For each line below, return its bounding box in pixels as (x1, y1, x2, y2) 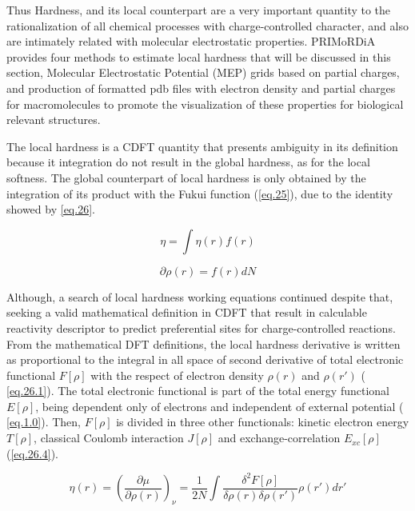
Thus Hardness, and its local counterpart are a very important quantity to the (6, 2, 391, 18)
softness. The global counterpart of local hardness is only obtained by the (6, 169, 366, 186)
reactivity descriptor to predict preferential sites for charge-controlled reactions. (6, 319, 396, 336)
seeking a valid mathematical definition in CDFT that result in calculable (6, 304, 367, 321)
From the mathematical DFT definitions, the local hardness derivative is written (6, 335, 401, 352)
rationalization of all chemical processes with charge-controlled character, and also (6, 17, 409, 34)
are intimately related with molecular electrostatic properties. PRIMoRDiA (6, 33, 376, 50)
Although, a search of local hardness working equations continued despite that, (6, 288, 393, 305)
